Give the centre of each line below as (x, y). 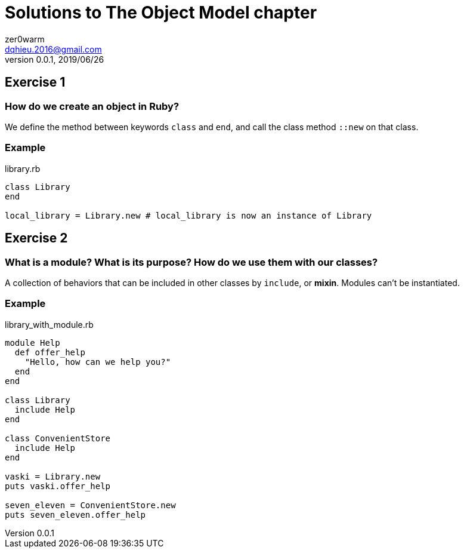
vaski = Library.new (53, 476)
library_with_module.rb (49, 324)
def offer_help (50, 352)
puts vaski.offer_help (58, 486)
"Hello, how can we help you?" (98, 362)
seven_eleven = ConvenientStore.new (90, 505)
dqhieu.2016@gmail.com (53, 49)
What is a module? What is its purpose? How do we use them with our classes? (191, 262)
